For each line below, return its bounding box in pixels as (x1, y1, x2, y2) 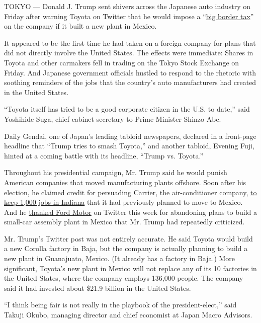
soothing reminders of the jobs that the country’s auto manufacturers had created (4, 77, 256, 88)
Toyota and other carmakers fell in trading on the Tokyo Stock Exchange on (4, 57, 239, 67)
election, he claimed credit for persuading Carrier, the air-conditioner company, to (4, 187, 257, 197)
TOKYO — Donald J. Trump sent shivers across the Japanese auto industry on (4, 1, 251, 11)
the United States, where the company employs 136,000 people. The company (4, 273, 243, 283)
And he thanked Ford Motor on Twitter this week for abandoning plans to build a (4, 206, 257, 217)
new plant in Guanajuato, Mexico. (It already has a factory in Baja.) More (4, 253, 235, 264)
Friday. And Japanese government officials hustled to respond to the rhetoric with (4, 67, 256, 77)
